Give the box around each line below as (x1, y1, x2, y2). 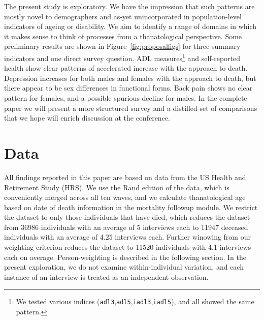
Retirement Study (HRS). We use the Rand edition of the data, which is (4, 182, 229, 192)
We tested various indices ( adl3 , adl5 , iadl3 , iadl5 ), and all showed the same (16, 296, 254, 307)
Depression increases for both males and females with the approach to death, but (4, 72, 256, 83)
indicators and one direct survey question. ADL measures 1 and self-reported (4, 51, 241, 63)
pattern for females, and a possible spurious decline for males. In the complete (4, 93, 247, 103)
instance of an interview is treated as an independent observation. (4, 271, 209, 282)
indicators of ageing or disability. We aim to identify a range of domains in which (4, 21, 256, 32)
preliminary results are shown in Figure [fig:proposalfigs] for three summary (4, 41, 241, 51)
